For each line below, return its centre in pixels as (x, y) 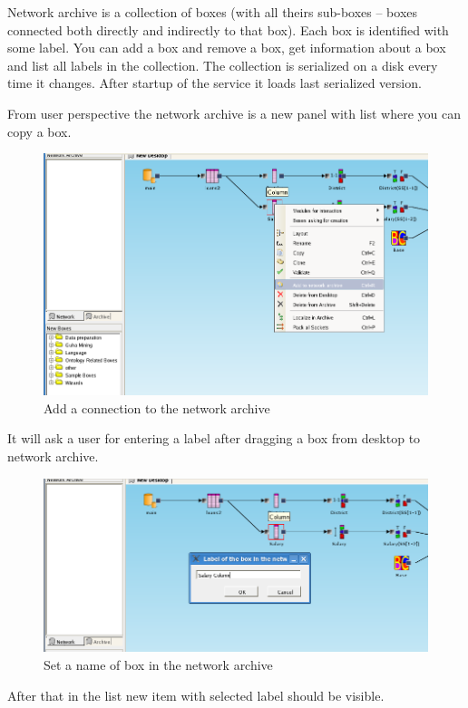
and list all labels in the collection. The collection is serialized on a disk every (223, 65)
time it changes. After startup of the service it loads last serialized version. (214, 83)
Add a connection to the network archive (157, 407)
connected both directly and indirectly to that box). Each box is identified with (228, 29)
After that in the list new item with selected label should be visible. (196, 695)
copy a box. (39, 131)
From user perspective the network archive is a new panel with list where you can (234, 113)
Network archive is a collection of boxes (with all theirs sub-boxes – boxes (213, 12)
